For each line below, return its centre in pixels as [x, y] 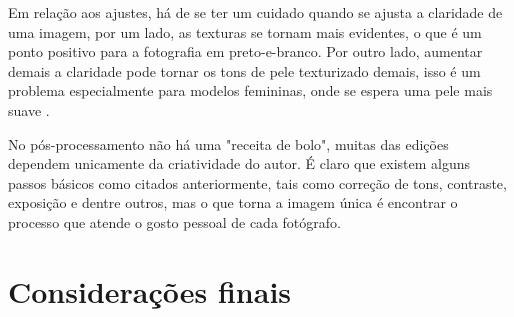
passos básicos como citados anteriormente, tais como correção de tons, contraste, [257, 182]
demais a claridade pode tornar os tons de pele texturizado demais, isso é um [244, 70]
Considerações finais [150, 290]
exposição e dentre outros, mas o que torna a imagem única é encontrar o [233, 202]
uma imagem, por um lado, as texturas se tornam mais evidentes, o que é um [245, 31]
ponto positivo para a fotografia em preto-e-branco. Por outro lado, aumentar [245, 51]
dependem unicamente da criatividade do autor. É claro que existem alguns [239, 163]
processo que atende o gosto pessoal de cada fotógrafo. [174, 221]
